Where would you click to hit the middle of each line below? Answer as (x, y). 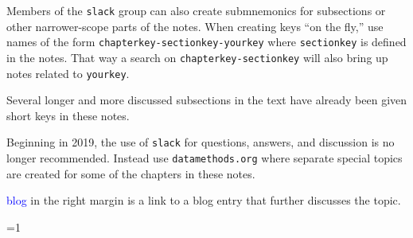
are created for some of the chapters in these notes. (131, 173)
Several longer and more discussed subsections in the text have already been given (207, 100)
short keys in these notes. (68, 115)
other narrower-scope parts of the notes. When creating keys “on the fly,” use (195, 26)
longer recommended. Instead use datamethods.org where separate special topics (205, 158)
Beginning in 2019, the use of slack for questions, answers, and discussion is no (201, 142)
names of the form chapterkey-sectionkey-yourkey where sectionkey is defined (206, 42)
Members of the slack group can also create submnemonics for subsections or (196, 10)
